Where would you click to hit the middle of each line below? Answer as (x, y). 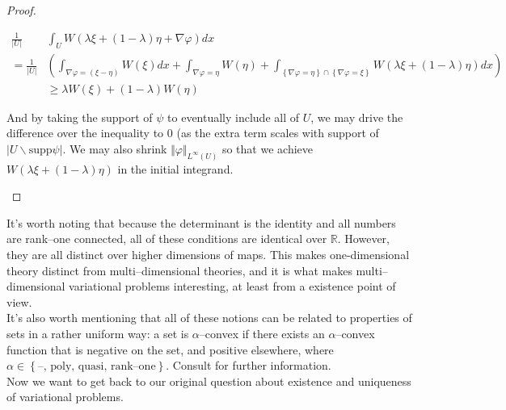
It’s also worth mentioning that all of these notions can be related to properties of (209, 318)
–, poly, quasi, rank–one (97, 367)
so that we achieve (267, 148)
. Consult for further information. (249, 365)
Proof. (21, 10)
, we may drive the (357, 117)
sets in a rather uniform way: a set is (98, 333)
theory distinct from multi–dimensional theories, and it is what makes (179, 270)
